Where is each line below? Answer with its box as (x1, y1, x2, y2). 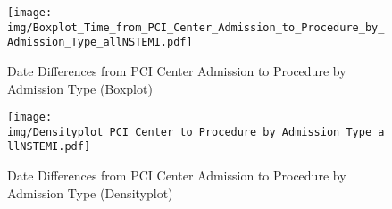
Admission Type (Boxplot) (7, 79, 153, 97)
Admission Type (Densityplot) (7, 183, 173, 202)
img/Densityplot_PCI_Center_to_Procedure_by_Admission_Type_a (7, 125, 385, 138)
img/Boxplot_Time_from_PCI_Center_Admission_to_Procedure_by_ (7, 21, 385, 34)
